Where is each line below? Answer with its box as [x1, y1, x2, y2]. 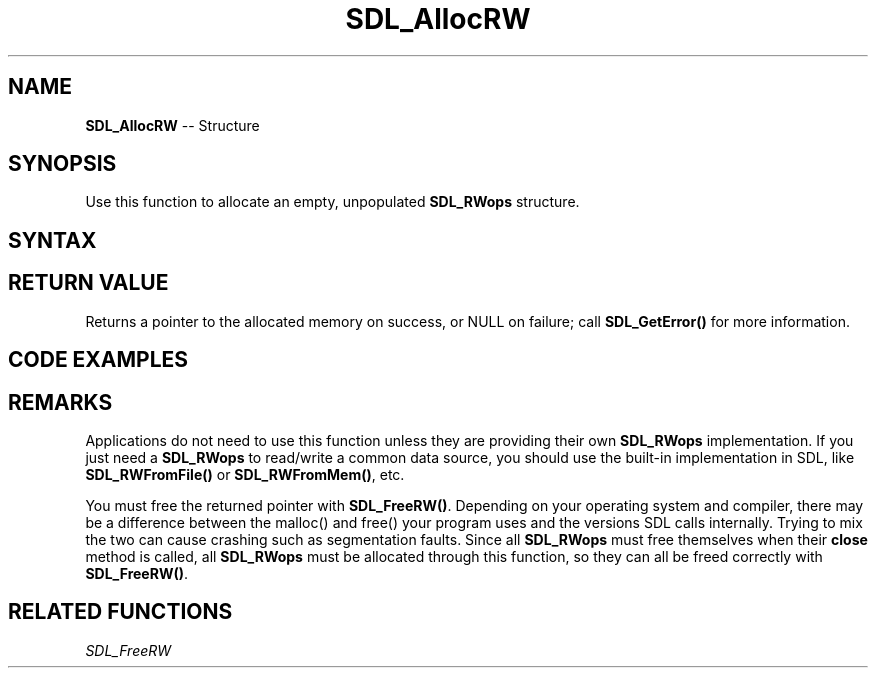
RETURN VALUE [8, 270, 169, 296]
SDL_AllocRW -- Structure [85, 116, 260, 134]
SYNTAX [8, 227, 97, 253]
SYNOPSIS [8, 151, 117, 177]
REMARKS [8, 389, 113, 415]
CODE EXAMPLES [8, 347, 189, 373]
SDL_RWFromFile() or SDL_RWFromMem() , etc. [85, 465, 405, 483]
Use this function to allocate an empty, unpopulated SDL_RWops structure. [85, 193, 580, 211]
